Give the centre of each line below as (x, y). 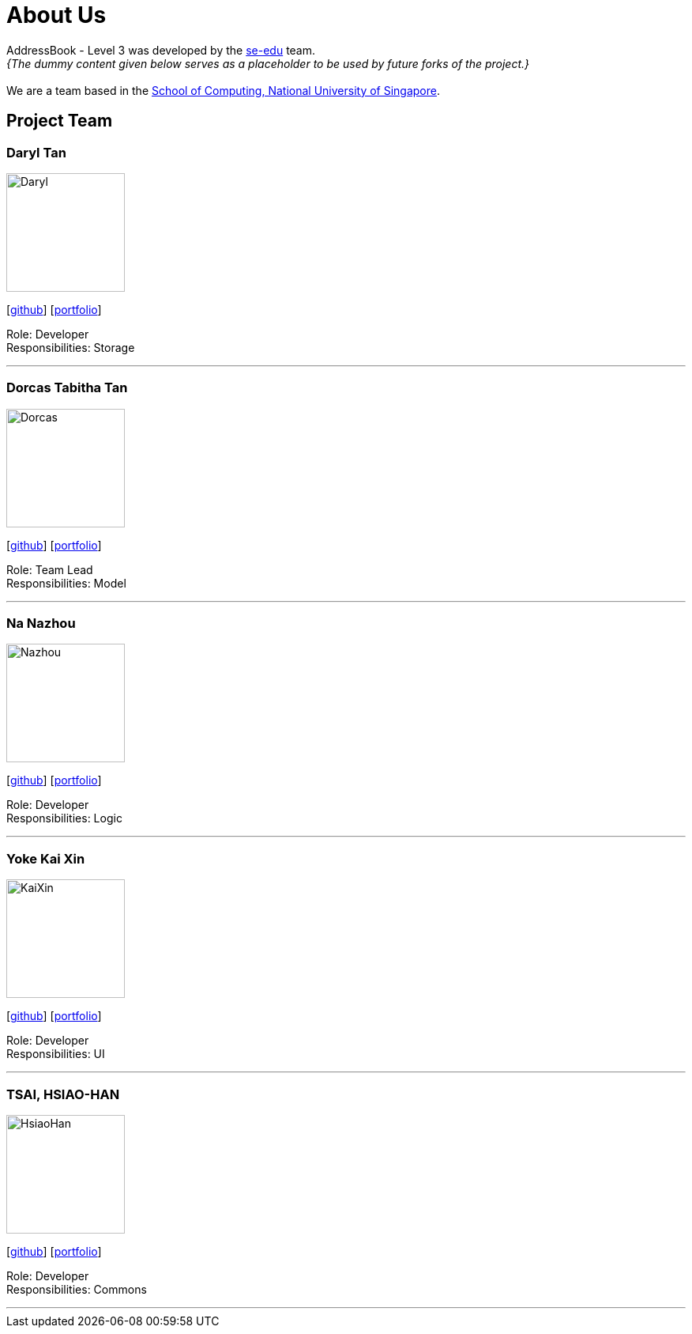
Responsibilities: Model (66, 583)
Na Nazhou (41, 624)
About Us (56, 15)
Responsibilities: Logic (64, 818)
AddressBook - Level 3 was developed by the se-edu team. (161, 50)
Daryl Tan (36, 152)
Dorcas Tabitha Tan (67, 388)
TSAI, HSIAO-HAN (63, 1094)
